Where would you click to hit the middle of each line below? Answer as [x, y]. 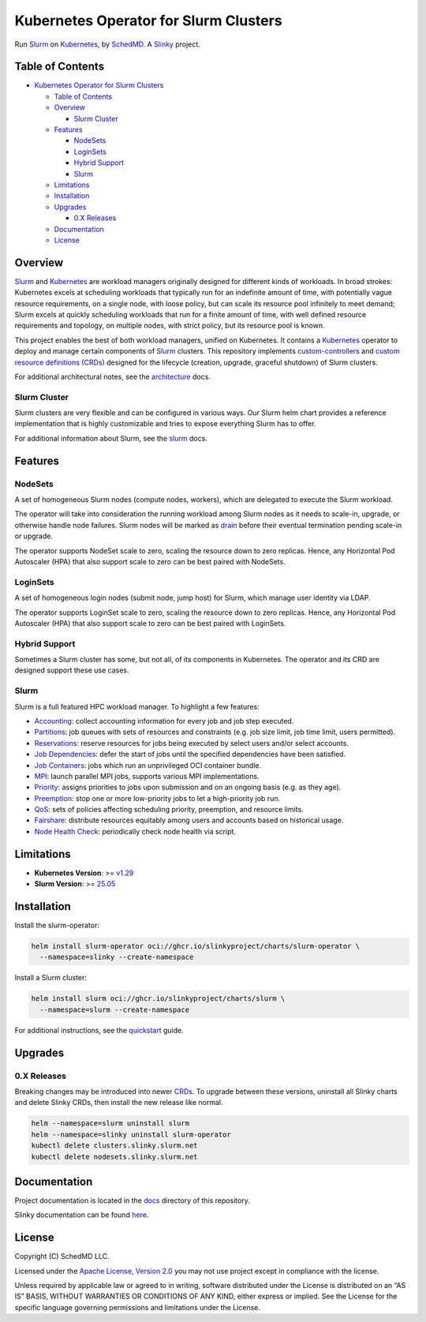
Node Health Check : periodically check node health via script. [135, 831]
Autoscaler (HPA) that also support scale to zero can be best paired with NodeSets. [150, 561]
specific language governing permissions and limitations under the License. [137, 1307]
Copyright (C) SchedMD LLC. [62, 1256]
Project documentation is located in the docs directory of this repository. [132, 1200]
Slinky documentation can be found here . [82, 1215]
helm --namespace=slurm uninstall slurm [110, 1124]
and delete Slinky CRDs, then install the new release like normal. [119, 1103]
